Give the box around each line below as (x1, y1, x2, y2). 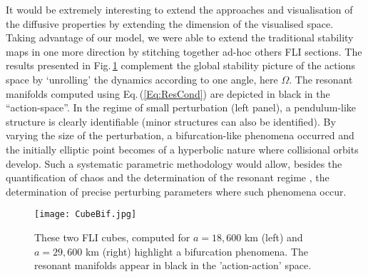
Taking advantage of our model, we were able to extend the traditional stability (6, 30, 354, 45)
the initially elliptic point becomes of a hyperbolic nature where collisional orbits (6, 141, 359, 156)
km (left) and (244, 229, 303, 244)
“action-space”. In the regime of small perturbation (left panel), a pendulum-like (6, 100, 357, 115)
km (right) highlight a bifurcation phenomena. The (85, 243, 308, 258)
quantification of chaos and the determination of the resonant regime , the (6, 170, 329, 185)
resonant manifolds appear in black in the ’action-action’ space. (34, 258, 312, 273)
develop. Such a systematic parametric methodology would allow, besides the (6, 156, 342, 171)
